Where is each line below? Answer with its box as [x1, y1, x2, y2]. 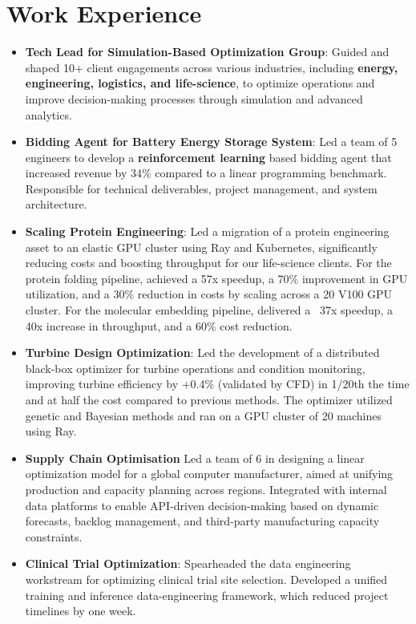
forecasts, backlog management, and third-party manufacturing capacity [25, 513, 380, 529]
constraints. [25, 528, 83, 545]
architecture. [25, 196, 87, 213]
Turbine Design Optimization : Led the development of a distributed [25, 344, 380, 361]
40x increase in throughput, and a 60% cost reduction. [25, 317, 293, 334]
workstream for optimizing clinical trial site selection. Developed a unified [25, 570, 388, 587]
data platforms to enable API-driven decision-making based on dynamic [25, 496, 379, 513]
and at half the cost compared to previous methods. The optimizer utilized [25, 391, 393, 407]
